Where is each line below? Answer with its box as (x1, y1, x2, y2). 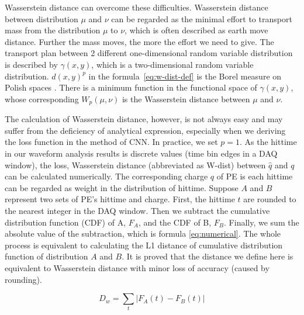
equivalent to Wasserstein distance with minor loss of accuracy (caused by (5, 261, 270, 274)
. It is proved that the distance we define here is (122, 250, 293, 262)
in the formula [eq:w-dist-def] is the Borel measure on (88, 70, 282, 82)
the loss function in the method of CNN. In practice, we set (5, 136, 218, 148)
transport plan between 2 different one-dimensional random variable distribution (5, 47, 293, 59)
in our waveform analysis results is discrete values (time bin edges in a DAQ (5, 147, 278, 159)
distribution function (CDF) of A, (5, 216, 126, 228)
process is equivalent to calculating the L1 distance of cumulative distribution (5, 238, 283, 251)
